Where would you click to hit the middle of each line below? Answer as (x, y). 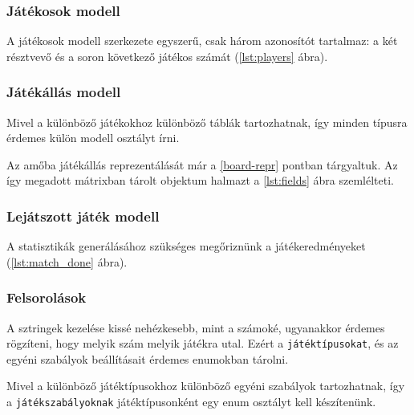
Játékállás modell (64, 92)
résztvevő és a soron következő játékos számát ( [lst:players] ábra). (167, 56)
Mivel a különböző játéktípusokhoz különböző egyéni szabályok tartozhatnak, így (206, 386)
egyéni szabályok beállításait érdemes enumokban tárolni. (148, 358)
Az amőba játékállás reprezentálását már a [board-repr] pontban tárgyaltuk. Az (202, 164)
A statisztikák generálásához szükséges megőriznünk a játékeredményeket (186, 246)
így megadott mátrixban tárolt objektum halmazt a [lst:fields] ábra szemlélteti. (200, 180)
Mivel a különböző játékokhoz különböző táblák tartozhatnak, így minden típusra (207, 122)
